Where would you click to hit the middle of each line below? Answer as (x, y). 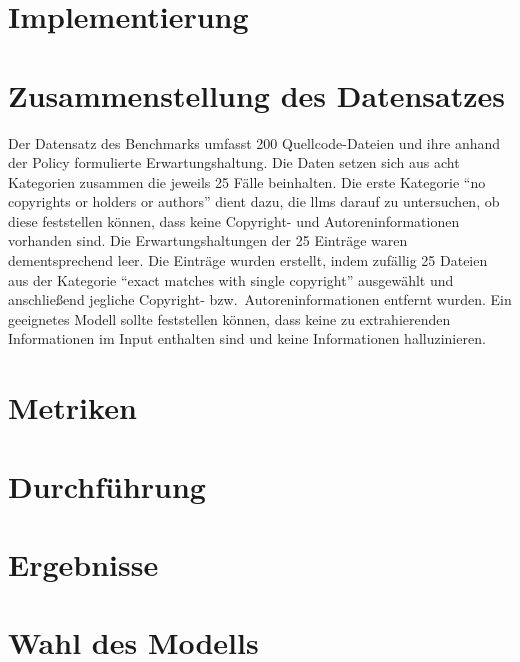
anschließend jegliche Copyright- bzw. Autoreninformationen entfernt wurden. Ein (260, 299)
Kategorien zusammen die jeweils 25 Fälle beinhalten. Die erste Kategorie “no (247, 181)
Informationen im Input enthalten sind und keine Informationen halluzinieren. (247, 338)
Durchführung (107, 485)
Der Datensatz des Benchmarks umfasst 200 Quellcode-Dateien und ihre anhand (254, 142)
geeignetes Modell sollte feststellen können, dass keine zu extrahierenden (229, 318)
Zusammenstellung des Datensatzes (256, 94)
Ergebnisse (83, 563)
